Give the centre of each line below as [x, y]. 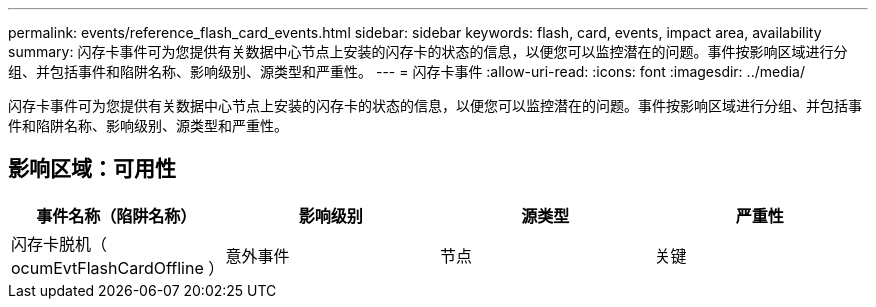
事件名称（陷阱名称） [116, 215]
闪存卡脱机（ [59, 243]
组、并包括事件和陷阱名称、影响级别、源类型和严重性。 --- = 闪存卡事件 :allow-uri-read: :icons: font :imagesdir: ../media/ [407, 71]
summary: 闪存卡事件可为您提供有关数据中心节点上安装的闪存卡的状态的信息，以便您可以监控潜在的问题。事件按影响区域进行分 [428, 51]
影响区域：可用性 [92, 169]
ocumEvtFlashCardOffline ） [118, 267]
